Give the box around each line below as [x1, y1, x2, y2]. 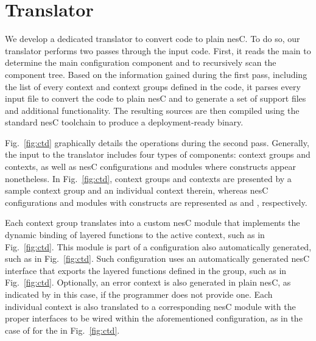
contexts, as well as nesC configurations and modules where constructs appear [5, 160, 296, 173]
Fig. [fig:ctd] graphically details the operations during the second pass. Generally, [5, 136, 309, 149]
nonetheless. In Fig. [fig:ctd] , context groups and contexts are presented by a [5, 172, 292, 185]
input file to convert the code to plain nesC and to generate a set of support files [5, 92, 306, 105]
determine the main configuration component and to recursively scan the [5, 56, 276, 69]
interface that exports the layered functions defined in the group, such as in [5, 264, 287, 276]
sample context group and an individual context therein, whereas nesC [5, 184, 269, 197]
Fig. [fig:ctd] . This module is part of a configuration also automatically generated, [5, 240, 312, 253]
